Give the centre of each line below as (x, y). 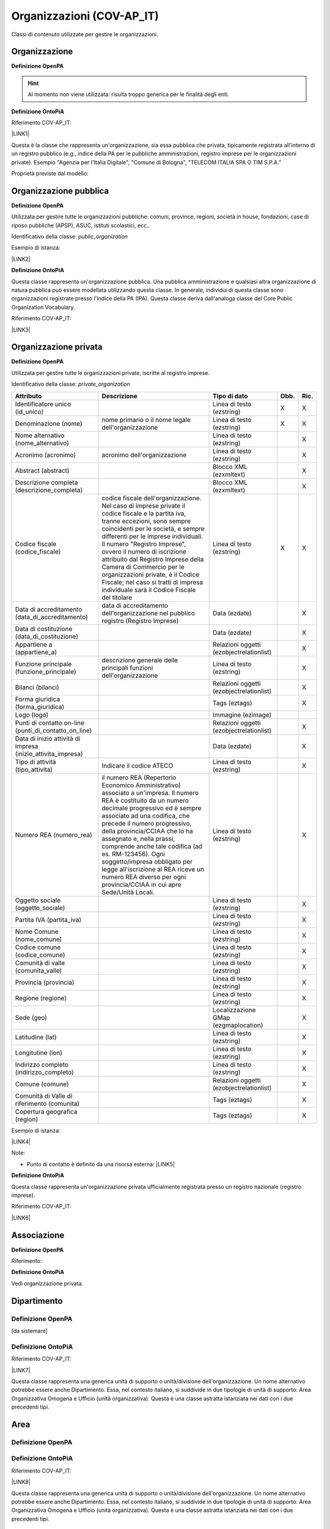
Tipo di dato (230, 396)
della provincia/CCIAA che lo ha (148, 831)
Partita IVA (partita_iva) (48, 919)
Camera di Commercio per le (143, 567)
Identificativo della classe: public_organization (70, 237)
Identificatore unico (43, 404)
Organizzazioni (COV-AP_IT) (85, 16)
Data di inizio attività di (48, 738)
